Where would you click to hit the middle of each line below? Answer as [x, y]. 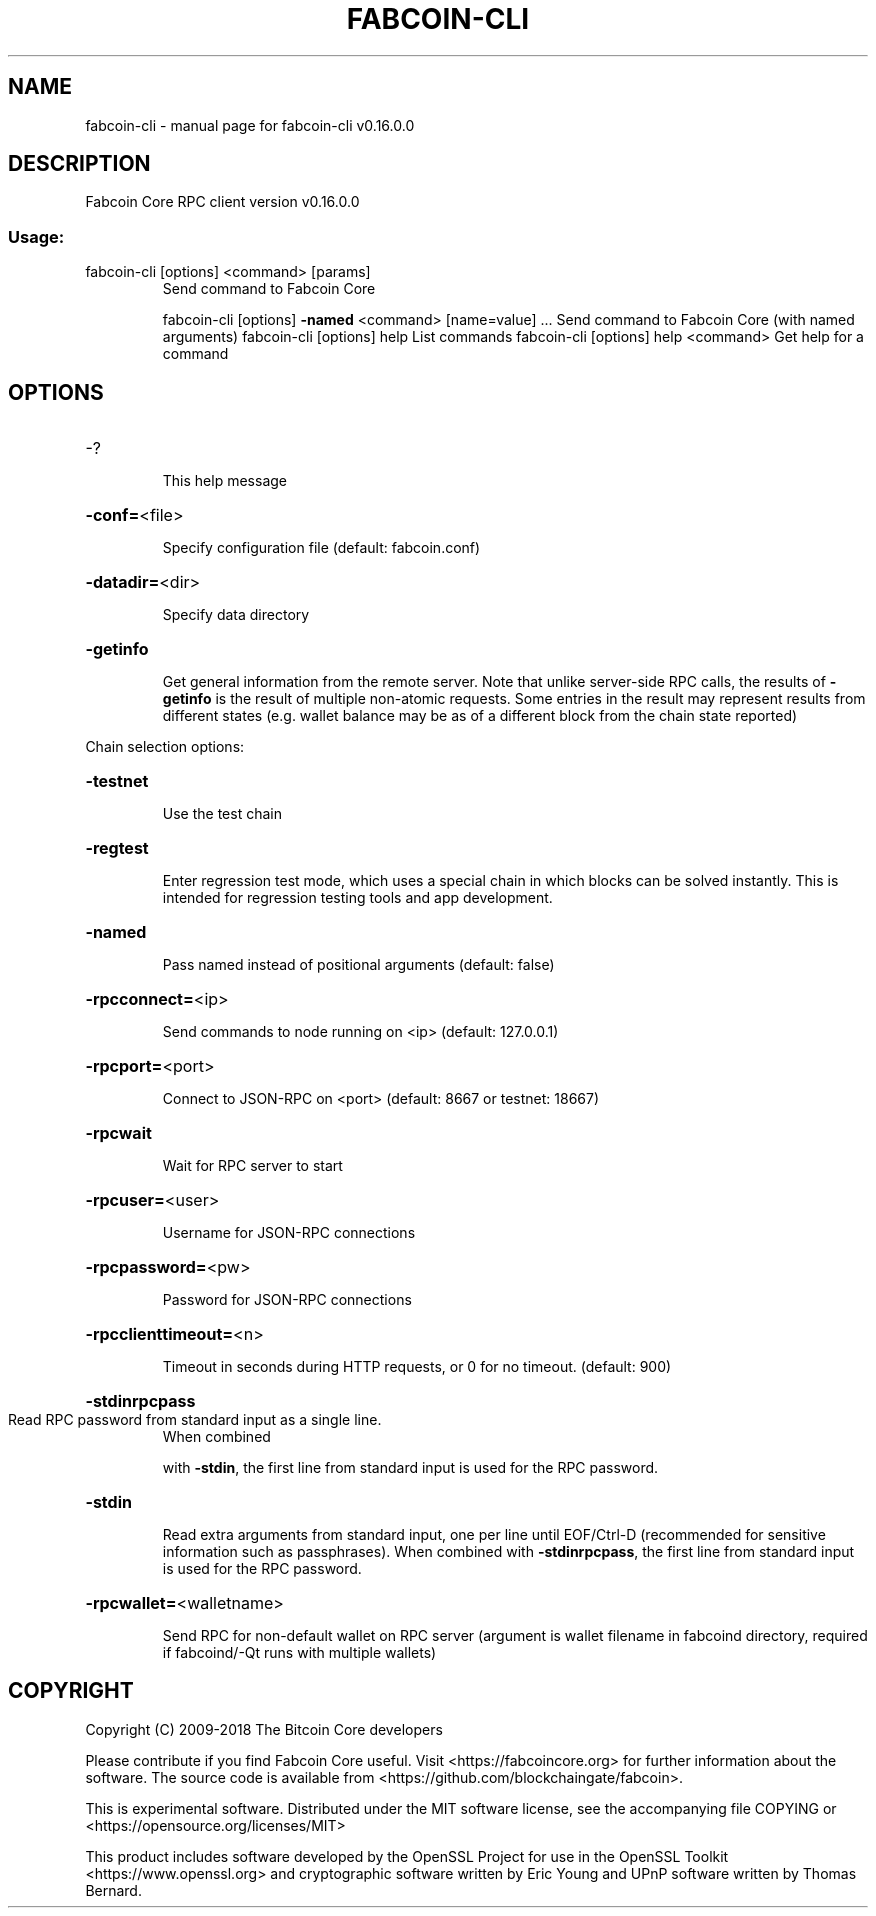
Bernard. [113, 1890]
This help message [224, 481]
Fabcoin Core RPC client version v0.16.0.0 [222, 202]
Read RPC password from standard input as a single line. [195, 1420]
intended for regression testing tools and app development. [357, 898]
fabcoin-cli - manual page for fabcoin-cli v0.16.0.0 [250, 125]
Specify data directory [236, 615]
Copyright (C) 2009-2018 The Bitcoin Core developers [264, 1729]
